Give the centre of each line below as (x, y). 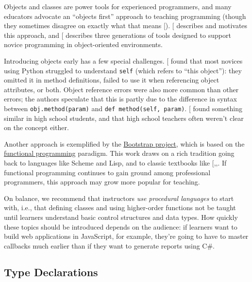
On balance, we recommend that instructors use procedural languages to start (119, 198)
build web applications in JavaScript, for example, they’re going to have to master (126, 236)
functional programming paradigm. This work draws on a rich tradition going (119, 153)
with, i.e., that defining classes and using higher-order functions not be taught (120, 207)
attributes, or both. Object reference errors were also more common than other (121, 89)
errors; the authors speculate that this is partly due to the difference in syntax (120, 99)
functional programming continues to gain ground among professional (107, 172)
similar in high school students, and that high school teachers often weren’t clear (124, 118)
